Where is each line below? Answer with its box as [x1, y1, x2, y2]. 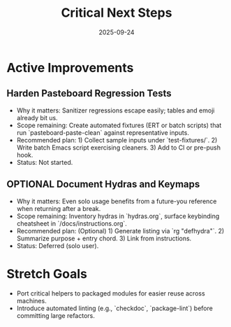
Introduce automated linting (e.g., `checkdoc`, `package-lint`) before [16, 304, 214, 312]
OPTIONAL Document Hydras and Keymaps [6, 178, 200, 190]
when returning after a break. [16, 204, 101, 212]
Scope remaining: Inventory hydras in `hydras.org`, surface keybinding [16, 212, 220, 220]
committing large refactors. [16, 311, 95, 319]
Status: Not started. [16, 158, 73, 166]
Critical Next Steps [61, 5, 172, 21]
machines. [16, 296, 47, 305]
